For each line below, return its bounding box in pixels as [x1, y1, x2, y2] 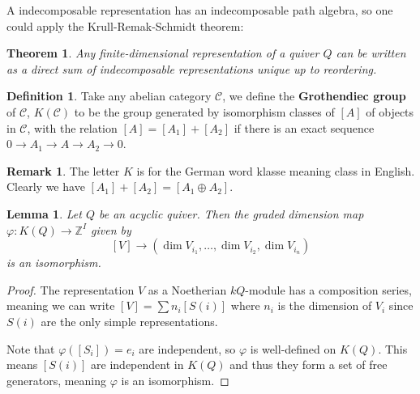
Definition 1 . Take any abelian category [6, 87, 212, 104]
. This [378, 340, 408, 357]
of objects [366, 103, 414, 120]
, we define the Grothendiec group [222, 87, 406, 104]
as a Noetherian [148, 281, 227, 298]
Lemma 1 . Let [6, 205, 82, 222]
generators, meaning [6, 371, 107, 388]
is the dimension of [277, 297, 372, 314]
